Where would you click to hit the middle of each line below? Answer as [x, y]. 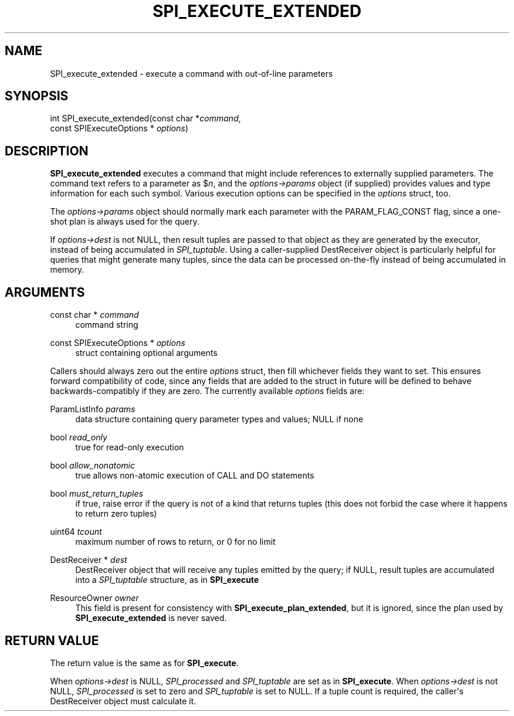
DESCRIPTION [47, 151]
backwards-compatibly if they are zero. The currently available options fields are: [207, 391]
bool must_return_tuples [97, 494]
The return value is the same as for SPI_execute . [144, 663]
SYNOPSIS [37, 96]
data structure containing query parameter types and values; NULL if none [219, 419]
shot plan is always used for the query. [125, 222]
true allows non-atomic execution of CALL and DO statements [195, 476]
